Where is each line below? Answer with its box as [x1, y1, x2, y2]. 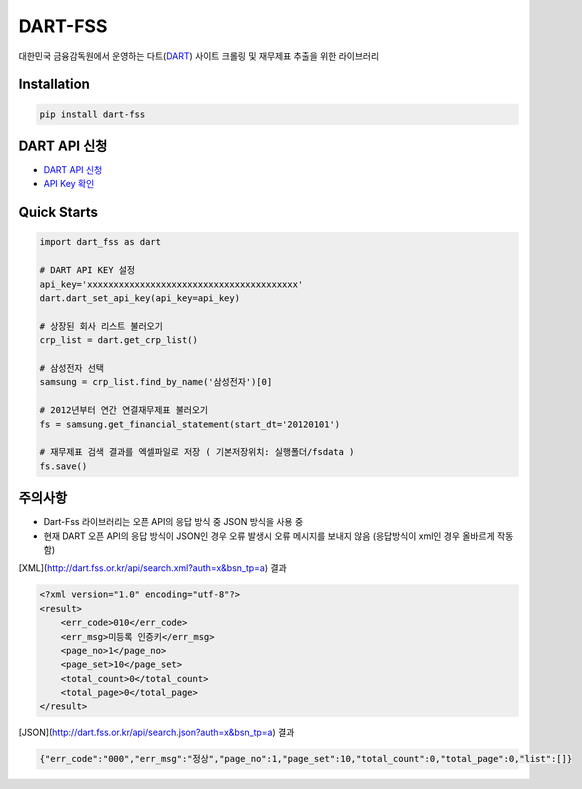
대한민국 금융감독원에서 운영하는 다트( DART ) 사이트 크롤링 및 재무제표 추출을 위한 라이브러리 [18, 50, 380, 62]
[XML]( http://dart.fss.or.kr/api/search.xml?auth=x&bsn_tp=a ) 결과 [18, 562, 287, 574]
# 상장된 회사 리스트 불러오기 [39, 320, 164, 332]
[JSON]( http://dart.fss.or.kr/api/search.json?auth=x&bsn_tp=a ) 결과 [18, 726, 295, 739]
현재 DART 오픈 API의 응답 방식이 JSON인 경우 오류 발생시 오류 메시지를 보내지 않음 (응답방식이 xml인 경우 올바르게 [43, 530, 495, 542]
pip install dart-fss [39, 108, 146, 120]
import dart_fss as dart [39, 236, 162, 248]
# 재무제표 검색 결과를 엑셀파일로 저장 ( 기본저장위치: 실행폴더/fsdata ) [39, 446, 355, 458]
